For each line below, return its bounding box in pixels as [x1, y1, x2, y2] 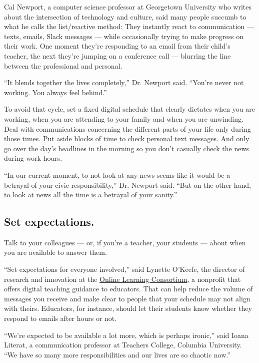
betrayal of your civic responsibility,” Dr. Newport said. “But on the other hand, [4, 179, 251, 190]
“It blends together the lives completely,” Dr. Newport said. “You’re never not [4, 77, 244, 88]
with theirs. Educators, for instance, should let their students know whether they [4, 303, 252, 313]
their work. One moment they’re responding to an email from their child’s [4, 41, 230, 51]
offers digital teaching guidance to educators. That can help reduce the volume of [4, 283, 253, 294]
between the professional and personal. [4, 60, 122, 71]
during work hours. [4, 153, 62, 163]
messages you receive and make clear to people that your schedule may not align [4, 293, 250, 303]
